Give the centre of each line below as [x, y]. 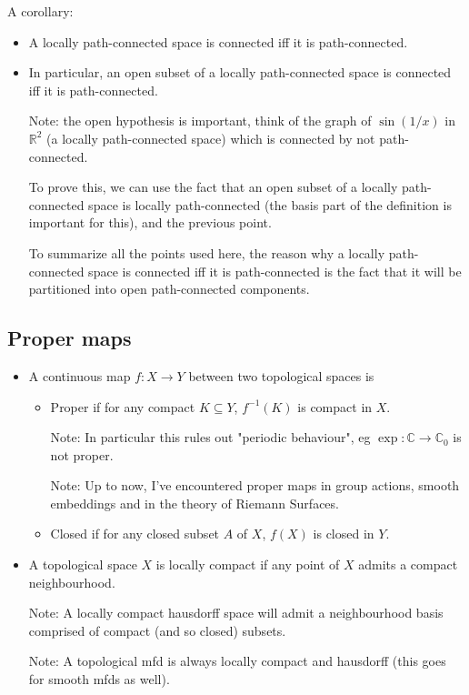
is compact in [335, 406]
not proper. [82, 454]
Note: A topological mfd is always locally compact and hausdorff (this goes [237, 661]
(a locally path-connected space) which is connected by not [211, 138]
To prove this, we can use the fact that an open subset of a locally [213, 187]
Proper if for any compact [123, 406]
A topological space [83, 564]
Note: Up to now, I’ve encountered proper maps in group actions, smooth [255, 485]
